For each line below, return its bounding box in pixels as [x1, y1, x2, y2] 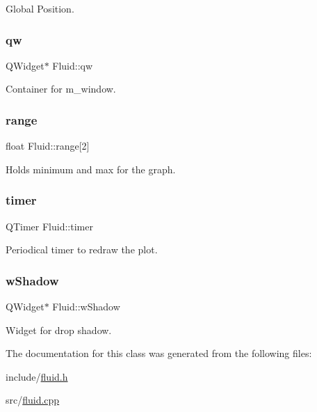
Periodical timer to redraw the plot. [6, 242, 158, 257]
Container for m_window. [6, 81, 116, 96]
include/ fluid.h [6, 369, 68, 383]
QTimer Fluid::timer [6, 219, 93, 233]
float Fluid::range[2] [6, 138, 90, 153]
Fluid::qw [52, 58, 93, 72]
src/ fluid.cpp [6, 393, 60, 407]
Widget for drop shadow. [6, 322, 112, 337]
